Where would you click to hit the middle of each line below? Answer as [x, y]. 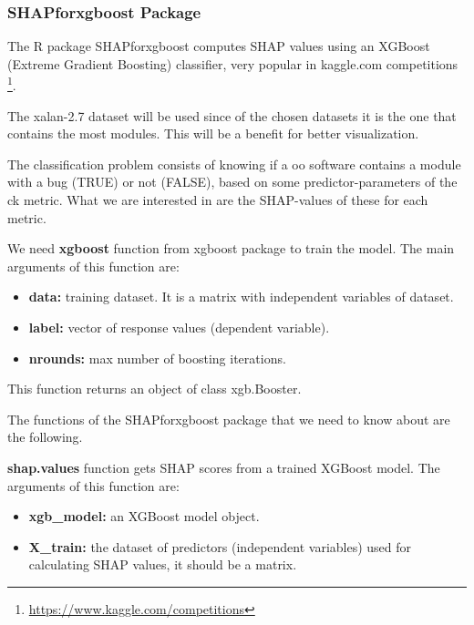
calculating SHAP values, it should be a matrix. [163, 564]
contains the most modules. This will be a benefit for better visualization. [213, 133]
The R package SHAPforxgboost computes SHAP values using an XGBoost [219, 46]
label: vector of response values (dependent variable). [179, 327]
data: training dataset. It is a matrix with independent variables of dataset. [241, 297]
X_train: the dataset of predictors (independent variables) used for [220, 546]
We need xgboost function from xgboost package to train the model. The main [231, 248]
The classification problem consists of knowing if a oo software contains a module [234, 164]
